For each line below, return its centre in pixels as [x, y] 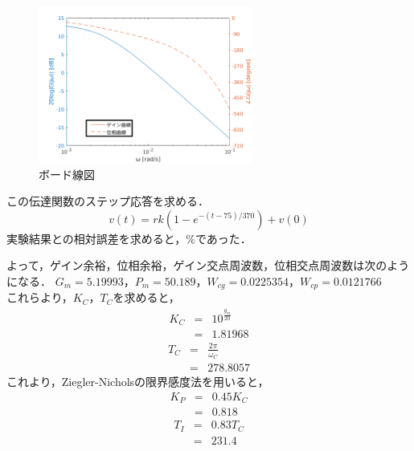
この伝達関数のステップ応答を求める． [108, 201]
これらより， [40, 297]
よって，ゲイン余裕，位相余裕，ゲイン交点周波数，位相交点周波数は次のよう [208, 265]
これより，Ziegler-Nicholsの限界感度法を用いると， [138, 382]
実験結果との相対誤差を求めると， [96, 238]
